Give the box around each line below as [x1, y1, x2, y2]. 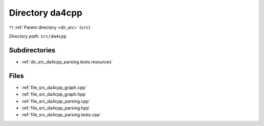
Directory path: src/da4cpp [9, 33, 67, 39]
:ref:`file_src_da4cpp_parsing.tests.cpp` [21, 112, 101, 118]
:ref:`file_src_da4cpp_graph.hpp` [21, 91, 87, 97]
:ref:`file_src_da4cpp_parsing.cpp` [21, 98, 90, 104]
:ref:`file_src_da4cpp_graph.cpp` [21, 84, 87, 90]
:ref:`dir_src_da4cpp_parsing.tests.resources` [21, 59, 113, 64]
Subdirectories [9, 46, 56, 54]
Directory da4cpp [9, 7, 83, 18]
